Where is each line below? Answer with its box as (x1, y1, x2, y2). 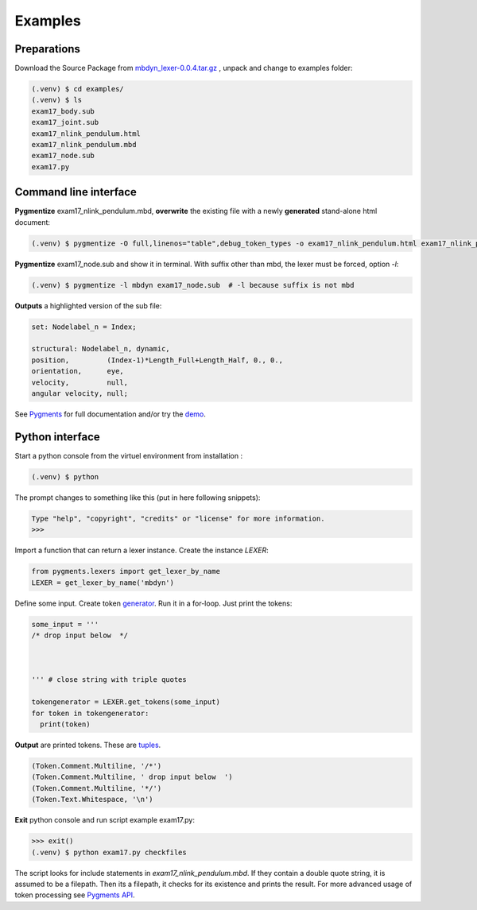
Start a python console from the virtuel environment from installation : (14, 451, 242, 460)
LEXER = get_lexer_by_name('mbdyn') (31, 578, 175, 587)
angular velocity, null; (31, 389, 129, 397)
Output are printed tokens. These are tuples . (14, 740, 161, 749)
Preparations (14, 42, 81, 56)
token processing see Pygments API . (14, 890, 135, 900)
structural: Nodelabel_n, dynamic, (31, 344, 170, 354)
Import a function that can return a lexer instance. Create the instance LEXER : (14, 545, 270, 556)
